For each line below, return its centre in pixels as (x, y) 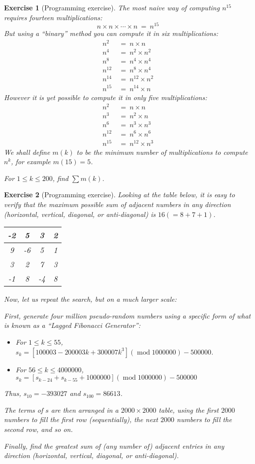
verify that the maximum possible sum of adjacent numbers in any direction (117, 204)
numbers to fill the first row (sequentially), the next (81, 419)
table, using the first (189, 410)
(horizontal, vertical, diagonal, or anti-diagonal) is (80, 214)
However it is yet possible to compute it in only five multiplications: (106, 97)
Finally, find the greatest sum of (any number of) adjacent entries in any (114, 446)
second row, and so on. (38, 429)
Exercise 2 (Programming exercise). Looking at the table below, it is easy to (120, 195)
